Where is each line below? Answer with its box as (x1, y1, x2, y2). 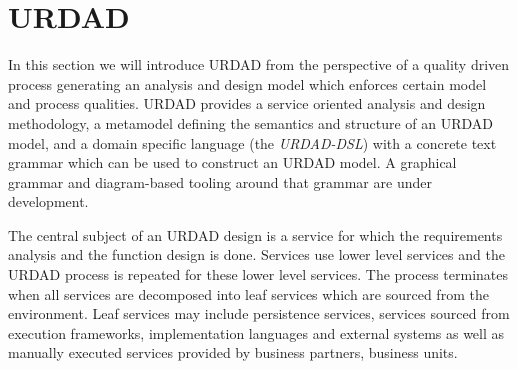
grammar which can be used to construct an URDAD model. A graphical (8, 152, 457, 173)
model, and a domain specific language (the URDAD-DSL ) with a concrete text (8, 132, 497, 153)
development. (8, 191, 89, 212)
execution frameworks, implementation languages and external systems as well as (8, 322, 505, 343)
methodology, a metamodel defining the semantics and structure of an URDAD (8, 112, 494, 133)
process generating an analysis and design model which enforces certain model (8, 73, 487, 94)
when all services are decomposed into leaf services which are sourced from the (8, 283, 489, 304)
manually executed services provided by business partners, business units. (8, 342, 458, 363)
